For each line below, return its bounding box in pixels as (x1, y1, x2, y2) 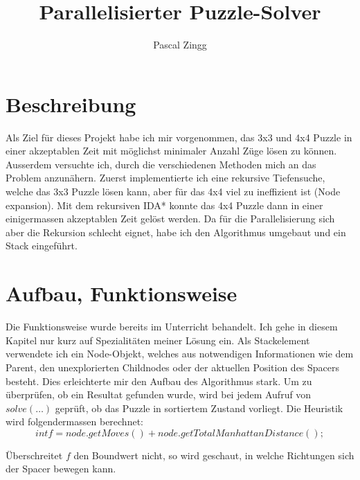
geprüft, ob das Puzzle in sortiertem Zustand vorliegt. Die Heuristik (55, 400, 343, 415)
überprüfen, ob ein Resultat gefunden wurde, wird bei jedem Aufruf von (6, 387, 312, 402)
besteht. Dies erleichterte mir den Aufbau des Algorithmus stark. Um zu (6, 373, 312, 388)
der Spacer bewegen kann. (6, 461, 116, 476)
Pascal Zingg (153, 37, 207, 52)
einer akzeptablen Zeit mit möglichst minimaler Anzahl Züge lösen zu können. (6, 143, 337, 158)
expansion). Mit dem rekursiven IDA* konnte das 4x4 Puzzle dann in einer (6, 197, 323, 212)
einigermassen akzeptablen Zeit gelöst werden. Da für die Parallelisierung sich (6, 211, 335, 226)
